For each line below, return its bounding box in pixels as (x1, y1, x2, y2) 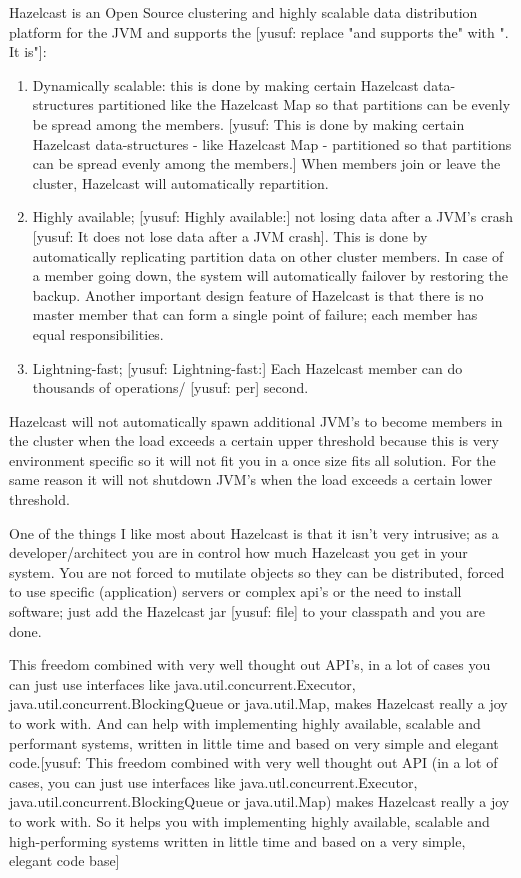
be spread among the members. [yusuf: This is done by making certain (32, 113, 465, 134)
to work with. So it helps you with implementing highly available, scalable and (9, 810, 490, 831)
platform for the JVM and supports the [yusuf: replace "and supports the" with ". (9, 21, 509, 42)
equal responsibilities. (32, 323, 164, 344)
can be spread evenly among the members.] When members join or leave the (32, 153, 501, 174)
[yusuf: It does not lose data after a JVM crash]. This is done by (32, 225, 428, 246)
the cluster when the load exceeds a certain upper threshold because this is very (9, 430, 499, 451)
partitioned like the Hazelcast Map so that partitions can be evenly (98, 94, 511, 115)
